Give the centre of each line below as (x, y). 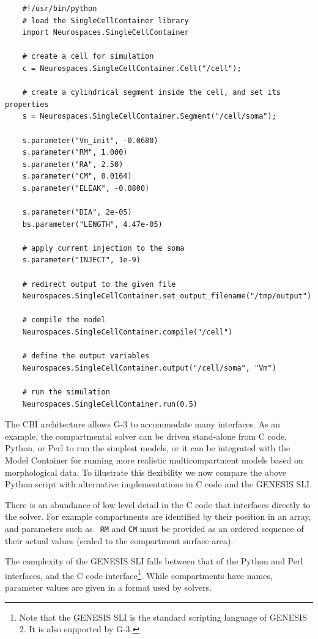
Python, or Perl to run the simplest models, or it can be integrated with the (148, 448)
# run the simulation (66, 392)
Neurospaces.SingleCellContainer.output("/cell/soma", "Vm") (149, 368)
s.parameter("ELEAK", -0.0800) (86, 188)
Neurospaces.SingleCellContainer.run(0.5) (110, 404)
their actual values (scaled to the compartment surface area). (119, 540)
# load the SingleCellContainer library (105, 20)
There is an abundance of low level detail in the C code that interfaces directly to (158, 504)
